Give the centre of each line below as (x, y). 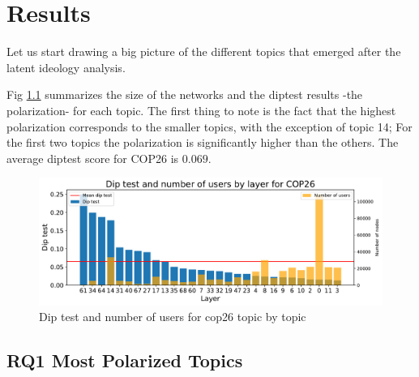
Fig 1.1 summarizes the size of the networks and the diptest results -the (185, 94)
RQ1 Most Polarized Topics (125, 360)
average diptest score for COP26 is (93, 158)
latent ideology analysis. (66, 67)
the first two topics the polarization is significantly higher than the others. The (203, 142)
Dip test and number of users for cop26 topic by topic (173, 317)
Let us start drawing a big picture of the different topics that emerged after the (204, 51)
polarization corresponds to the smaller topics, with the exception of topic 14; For (209, 126)
